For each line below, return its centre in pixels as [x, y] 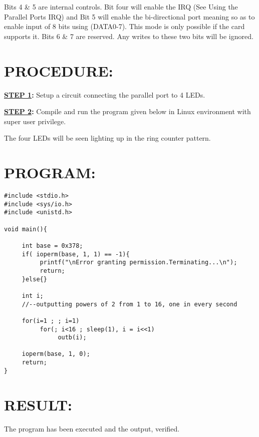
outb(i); [72, 338]
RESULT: [38, 404]
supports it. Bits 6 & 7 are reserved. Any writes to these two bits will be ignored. [129, 36]
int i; [33, 296]
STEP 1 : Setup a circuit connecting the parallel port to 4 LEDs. [105, 94]
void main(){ [26, 229]
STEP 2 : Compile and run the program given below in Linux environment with [127, 111]
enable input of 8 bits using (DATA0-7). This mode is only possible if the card [124, 26]
